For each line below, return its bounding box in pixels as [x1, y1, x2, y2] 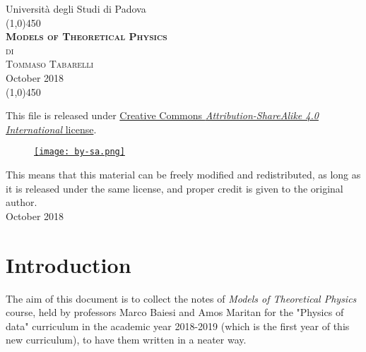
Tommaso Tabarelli [6, 56, 94, 71]
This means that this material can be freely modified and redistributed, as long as [6, 167, 361, 181]
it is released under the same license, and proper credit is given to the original [6, 181, 343, 195]
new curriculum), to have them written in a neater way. [6, 332, 247, 347]
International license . [6, 121, 97, 136]
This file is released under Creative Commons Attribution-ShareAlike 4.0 [6, 108, 319, 123]
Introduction [6, 250, 131, 279]
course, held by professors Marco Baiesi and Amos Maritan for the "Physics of [6, 305, 344, 320]
